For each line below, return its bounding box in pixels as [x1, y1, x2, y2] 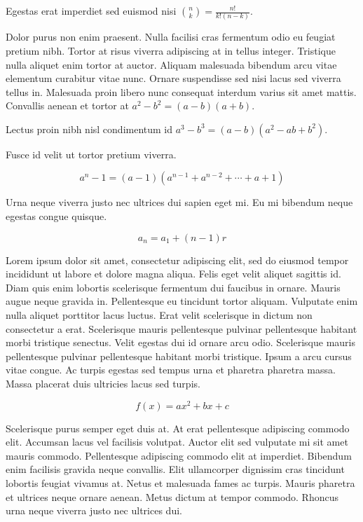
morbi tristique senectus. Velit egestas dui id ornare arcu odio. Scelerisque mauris [6, 335, 355, 350]
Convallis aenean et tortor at [6, 98, 129, 113]
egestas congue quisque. [6, 209, 107, 224]
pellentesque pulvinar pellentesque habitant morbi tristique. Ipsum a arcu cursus [6, 348, 352, 363]
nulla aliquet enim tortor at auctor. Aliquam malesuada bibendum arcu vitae [6, 57, 337, 71]
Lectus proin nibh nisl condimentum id [6, 121, 173, 136]
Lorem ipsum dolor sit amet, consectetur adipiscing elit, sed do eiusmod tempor [6, 252, 349, 267]
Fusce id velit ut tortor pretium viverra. [6, 146, 177, 161]
